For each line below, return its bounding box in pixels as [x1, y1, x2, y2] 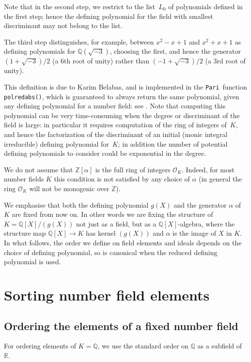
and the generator [173, 199, 227, 210]
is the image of [173, 228, 216, 238]
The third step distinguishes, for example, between [4, 36, 154, 46]
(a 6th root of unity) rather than [52, 56, 149, 66]
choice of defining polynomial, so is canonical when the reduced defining [4, 247, 218, 257]
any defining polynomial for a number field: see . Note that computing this [4, 101, 226, 111]
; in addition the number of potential [118, 138, 228, 149]
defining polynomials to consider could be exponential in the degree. [4, 148, 206, 158]
